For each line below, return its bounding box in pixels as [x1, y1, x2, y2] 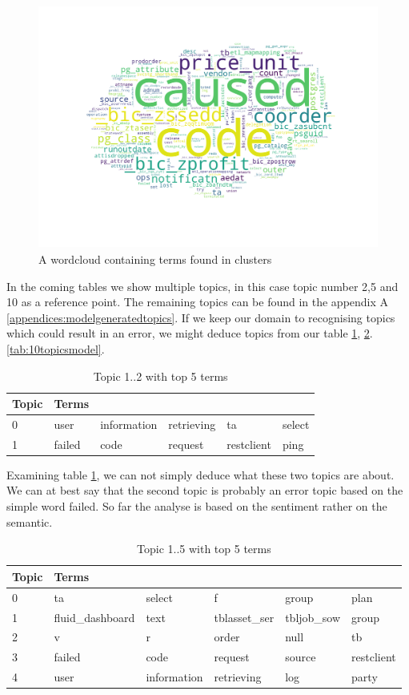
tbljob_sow [285, 608, 341, 625]
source [285, 649, 316, 665]
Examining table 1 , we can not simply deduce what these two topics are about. [6, 466, 395, 483]
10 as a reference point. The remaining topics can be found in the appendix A [6, 293, 389, 310]
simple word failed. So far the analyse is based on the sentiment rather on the [6, 498, 387, 515]
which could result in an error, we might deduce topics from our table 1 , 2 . [6, 325, 373, 341]
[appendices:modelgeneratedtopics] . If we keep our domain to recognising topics [6, 309, 395, 325]
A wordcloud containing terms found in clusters [38, 250, 272, 267]
